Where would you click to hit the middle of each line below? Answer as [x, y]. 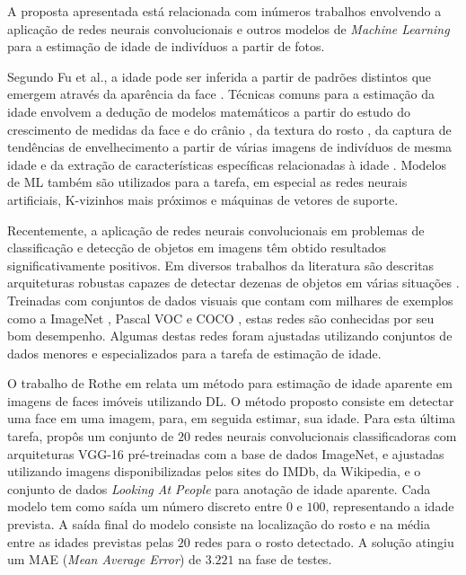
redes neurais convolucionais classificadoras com [325, 436]
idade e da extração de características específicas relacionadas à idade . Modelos [227, 164]
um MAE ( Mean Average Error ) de [104, 559]
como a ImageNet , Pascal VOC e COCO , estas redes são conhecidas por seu [221, 318]
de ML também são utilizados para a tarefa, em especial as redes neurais [207, 182]
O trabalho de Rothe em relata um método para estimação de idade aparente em [230, 383]
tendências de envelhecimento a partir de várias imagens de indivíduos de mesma [230, 147]
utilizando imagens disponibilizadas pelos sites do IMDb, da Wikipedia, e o [214, 471]
